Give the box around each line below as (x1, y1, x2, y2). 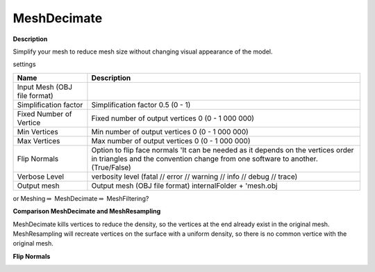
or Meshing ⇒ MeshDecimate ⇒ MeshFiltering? (12, 194, 149, 202)
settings (12, 60, 36, 69)
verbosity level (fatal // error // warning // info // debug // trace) (91, 171, 298, 181)
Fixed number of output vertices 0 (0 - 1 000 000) (91, 113, 255, 123)
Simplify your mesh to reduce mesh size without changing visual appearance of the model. (12, 47, 273, 56)
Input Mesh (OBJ (17, 82, 73, 92)
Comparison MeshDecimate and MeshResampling (12, 207, 161, 216)
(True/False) (91, 162, 131, 172)
